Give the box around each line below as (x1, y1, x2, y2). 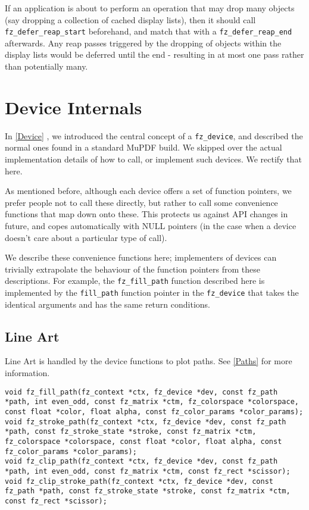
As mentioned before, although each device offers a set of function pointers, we (5, 184, 292, 197)
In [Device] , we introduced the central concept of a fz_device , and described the (5, 129, 303, 142)
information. (5, 367, 50, 379)
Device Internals (5, 95, 142, 119)
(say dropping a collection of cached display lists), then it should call (5, 13, 256, 26)
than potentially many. (5, 60, 88, 73)
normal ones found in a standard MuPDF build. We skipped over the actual (5, 141, 282, 154)
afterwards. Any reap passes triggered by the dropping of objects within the (5, 36, 282, 49)
